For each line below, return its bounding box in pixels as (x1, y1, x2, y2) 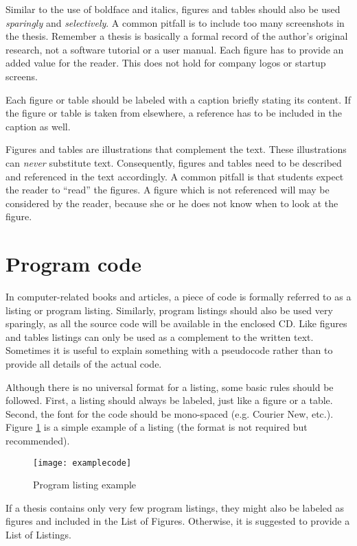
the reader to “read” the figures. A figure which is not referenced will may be (5, 182, 330, 197)
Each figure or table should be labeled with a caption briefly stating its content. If (5, 92, 352, 106)
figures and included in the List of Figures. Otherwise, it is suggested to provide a (5, 514, 350, 528)
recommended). (5, 433, 70, 447)
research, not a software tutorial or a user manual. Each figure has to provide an (5, 42, 344, 56)
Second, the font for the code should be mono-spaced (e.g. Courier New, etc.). (5, 406, 334, 420)
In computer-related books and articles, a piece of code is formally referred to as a (5, 289, 352, 304)
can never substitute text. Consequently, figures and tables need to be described (5, 155, 342, 169)
